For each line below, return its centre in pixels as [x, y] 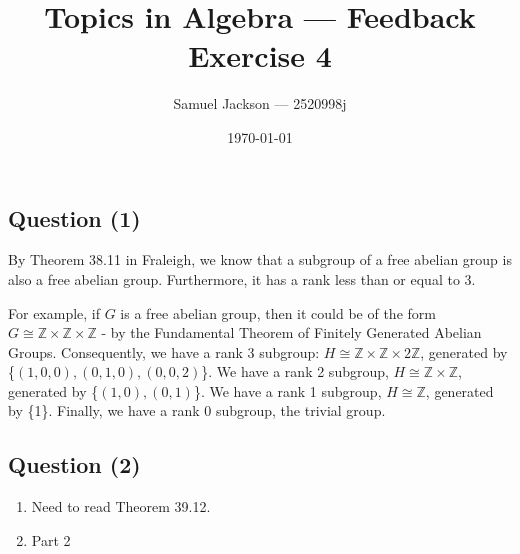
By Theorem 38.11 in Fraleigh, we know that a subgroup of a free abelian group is [260, 259]
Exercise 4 [260, 55]
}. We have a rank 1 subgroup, [287, 390]
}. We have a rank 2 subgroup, [295, 371]
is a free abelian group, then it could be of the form [278, 312]
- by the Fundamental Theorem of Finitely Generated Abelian [291, 332]
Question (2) [74, 464]
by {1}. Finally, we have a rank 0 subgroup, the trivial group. [197, 410]
